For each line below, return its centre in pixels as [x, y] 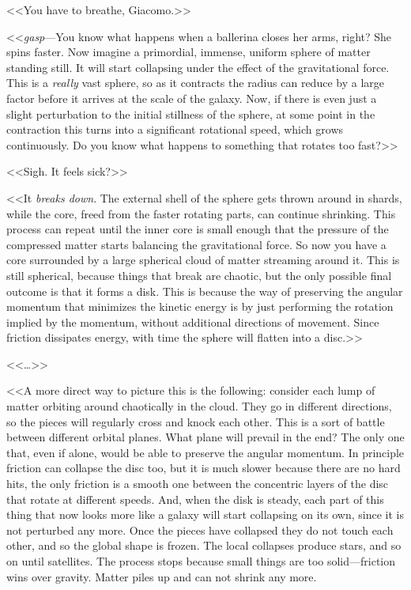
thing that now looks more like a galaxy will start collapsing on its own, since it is [205, 514]
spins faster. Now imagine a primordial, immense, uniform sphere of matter [189, 52]
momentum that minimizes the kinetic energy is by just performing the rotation [200, 306]
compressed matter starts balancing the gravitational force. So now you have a [196, 244]
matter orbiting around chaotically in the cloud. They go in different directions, [199, 406]
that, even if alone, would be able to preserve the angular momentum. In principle [205, 452]
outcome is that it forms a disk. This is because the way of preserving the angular [205, 291]
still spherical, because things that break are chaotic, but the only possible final [199, 275]
